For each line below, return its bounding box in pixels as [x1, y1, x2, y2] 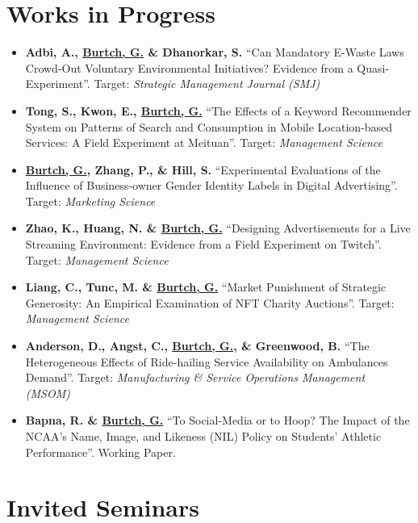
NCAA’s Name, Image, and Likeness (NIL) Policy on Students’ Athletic [25, 428, 382, 444]
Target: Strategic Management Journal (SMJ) [94, 75, 320, 92]
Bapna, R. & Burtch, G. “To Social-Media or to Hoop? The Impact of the [25, 412, 410, 429]
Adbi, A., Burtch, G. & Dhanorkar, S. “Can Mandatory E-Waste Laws [25, 44, 404, 61]
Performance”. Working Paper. [25, 443, 176, 460]
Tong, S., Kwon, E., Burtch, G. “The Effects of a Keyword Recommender [25, 102, 412, 119]
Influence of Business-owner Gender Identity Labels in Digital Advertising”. [25, 177, 398, 194]
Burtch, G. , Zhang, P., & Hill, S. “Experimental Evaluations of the [25, 161, 381, 178]
